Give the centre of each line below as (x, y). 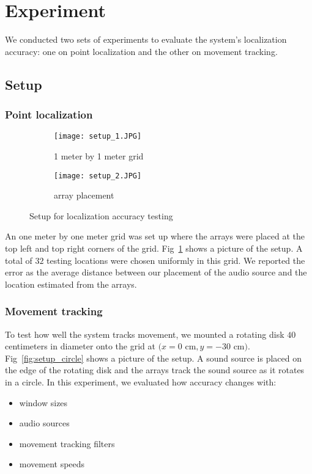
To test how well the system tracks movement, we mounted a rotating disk (145, 334)
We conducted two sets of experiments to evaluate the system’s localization (146, 39)
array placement (84, 195)
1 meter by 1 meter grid (99, 155)
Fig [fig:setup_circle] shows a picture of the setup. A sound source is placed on (154, 358)
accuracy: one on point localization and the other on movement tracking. (141, 51)
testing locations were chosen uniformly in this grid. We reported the (176, 260)
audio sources (44, 423)
